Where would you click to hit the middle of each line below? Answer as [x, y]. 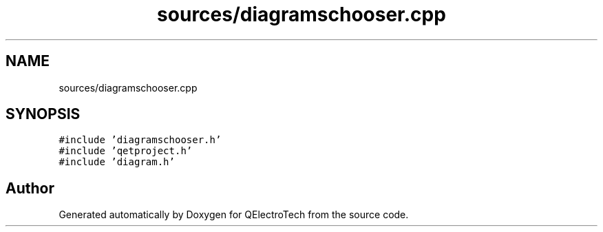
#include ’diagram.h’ [117, 162]
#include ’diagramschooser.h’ [140, 140]
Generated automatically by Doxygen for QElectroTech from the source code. [234, 215]
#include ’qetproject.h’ [126, 151]
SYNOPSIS [43, 114]
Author [30, 188]
